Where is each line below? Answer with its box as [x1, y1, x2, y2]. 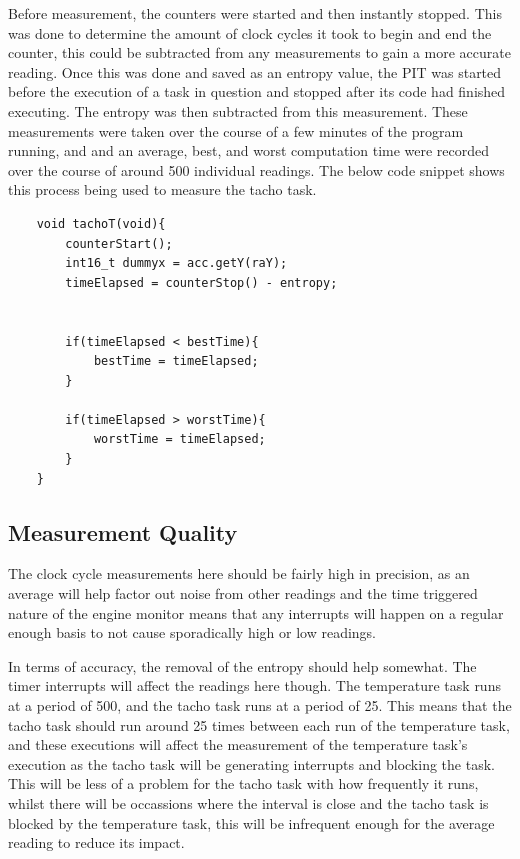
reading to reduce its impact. [8, 832, 185, 853]
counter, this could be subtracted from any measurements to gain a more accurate [8, 42, 511, 63]
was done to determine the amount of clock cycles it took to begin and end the [8, 22, 492, 43]
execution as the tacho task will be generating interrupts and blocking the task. [8, 753, 495, 774]
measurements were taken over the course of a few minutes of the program [8, 120, 464, 141]
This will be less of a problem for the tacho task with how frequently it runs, [8, 773, 479, 794]
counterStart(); [65, 236, 173, 251]
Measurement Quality [8, 516, 238, 547]
